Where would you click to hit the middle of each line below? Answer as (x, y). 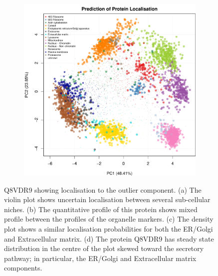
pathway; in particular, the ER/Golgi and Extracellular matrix (100, 258)
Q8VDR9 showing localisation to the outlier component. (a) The (103, 189)
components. (23, 268)
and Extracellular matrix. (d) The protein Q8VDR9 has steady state (109, 238)
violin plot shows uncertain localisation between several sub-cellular (107, 199)
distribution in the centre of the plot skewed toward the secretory (104, 248)
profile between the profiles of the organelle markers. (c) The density (109, 219)
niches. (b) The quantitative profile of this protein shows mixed (101, 209)
